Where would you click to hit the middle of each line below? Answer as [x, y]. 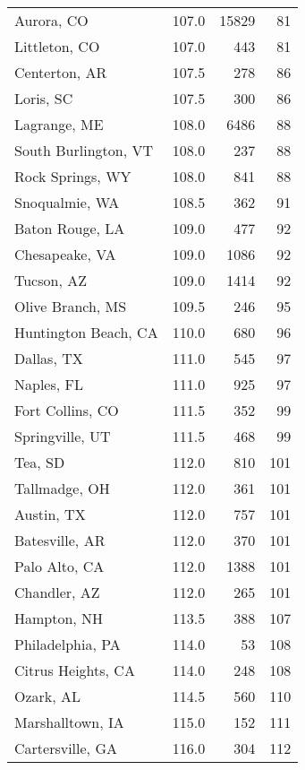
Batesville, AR [60, 540]
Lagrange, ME [59, 124]
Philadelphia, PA [68, 644]
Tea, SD [40, 462]
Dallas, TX [49, 358]
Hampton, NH [59, 618]
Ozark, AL [48, 696]
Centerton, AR [61, 72]
